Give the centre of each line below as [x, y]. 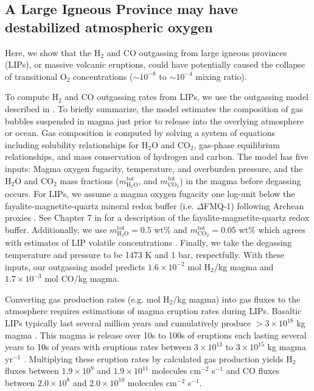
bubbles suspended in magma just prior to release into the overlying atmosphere [155, 120]
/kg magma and [244, 266]
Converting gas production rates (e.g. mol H [87, 299]
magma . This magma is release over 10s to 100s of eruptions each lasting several [156, 335]
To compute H [32, 97]
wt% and [171, 229]
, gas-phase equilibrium [237, 144]
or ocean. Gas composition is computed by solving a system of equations [140, 133]
